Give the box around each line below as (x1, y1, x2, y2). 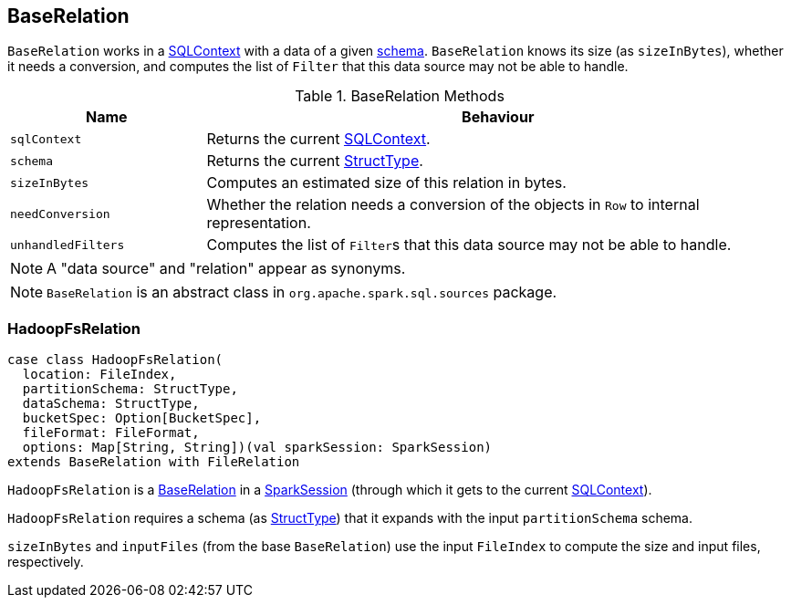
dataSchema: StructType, (22, 396, 200, 412)
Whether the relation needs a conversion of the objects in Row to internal (206, 195, 700, 214)
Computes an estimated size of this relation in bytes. (206, 173, 567, 193)
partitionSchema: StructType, (22, 381, 238, 397)
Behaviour (462, 108, 535, 127)
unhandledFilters (10, 237, 125, 252)
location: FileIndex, (22, 367, 177, 382)
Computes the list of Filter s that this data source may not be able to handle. (206, 235, 732, 255)
